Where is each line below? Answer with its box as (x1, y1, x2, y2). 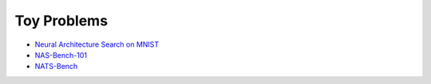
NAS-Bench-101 (34, 50, 88, 59)
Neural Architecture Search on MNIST (34, 40, 160, 49)
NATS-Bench (34, 62, 78, 71)
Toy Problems (14, 12, 108, 29)
